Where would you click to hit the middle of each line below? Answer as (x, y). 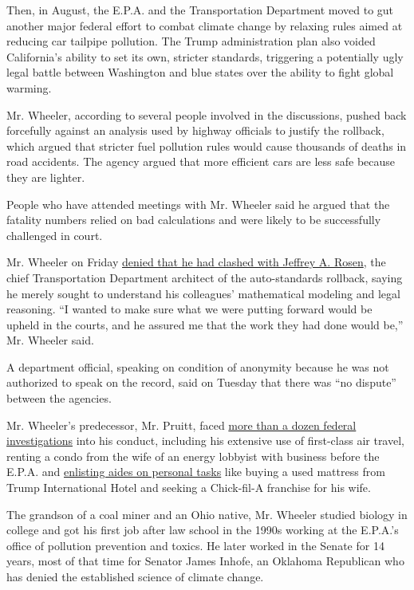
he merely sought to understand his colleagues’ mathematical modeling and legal (203, 293)
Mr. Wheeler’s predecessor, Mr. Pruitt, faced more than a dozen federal (181, 425)
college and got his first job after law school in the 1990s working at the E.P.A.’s (203, 530)
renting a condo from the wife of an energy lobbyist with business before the (193, 456)
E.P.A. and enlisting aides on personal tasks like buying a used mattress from (196, 472)
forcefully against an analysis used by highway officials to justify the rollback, (195, 130)
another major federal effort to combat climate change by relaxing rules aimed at (205, 25)
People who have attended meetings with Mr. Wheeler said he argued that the (198, 204)
